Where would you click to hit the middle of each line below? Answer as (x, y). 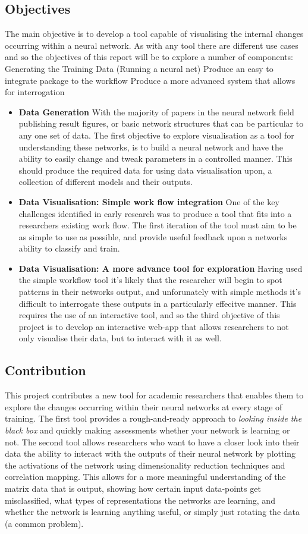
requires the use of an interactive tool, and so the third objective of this (149, 315)
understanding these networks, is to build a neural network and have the (151, 147)
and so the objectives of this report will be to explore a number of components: (149, 57)
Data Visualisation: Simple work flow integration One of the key (149, 201)
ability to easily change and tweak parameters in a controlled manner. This (155, 158)
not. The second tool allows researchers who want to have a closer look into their (152, 442)
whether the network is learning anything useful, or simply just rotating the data (152, 512)
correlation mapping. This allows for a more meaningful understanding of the (145, 477)
